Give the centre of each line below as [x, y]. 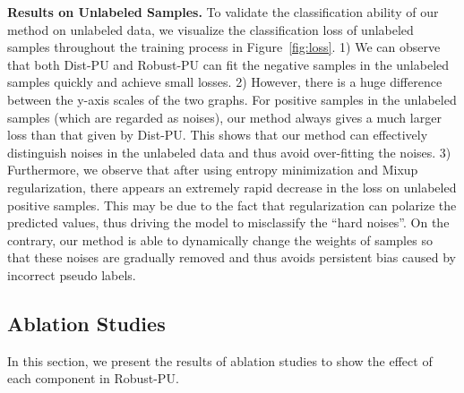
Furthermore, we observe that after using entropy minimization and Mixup [213, 170]
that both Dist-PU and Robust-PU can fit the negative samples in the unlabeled [228, 64]
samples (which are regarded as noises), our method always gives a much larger [224, 117]
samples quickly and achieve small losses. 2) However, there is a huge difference [225, 82]
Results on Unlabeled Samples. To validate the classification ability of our [223, 12]
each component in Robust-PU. [93, 378]
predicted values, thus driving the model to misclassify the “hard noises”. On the [228, 222]
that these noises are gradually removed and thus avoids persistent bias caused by [232, 257]
